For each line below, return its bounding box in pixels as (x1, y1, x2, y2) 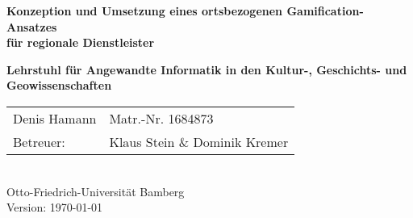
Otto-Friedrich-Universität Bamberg (6, 182, 185, 199)
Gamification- (286, 2, 364, 19)
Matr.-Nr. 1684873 (109, 108, 214, 128)
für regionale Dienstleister (6, 34, 155, 51)
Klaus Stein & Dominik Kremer (109, 132, 289, 151)
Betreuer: (13, 132, 65, 151)
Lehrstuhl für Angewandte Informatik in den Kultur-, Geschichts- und (6, 61, 407, 78)
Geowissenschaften (6, 77, 112, 94)
